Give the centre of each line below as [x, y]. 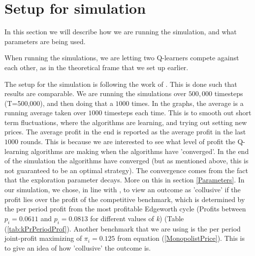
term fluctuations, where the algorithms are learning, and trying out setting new [126, 122]
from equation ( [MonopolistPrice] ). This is [181, 238]
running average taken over [45, 113]
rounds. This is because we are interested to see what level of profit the [128, 141]
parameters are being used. [45, 41]
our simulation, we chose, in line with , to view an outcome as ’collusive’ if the [123, 190]
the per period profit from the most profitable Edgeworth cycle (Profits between [125, 209]
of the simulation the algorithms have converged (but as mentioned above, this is [127, 161]
